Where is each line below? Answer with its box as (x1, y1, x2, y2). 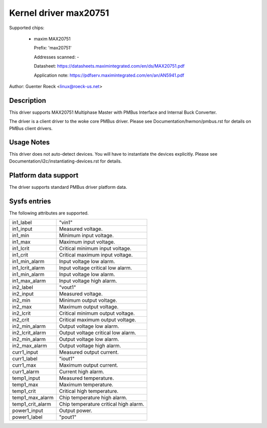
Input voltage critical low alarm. (59, 264, 132, 271)
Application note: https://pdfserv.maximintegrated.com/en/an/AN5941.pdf (34, 72, 184, 78)
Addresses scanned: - (34, 54, 79, 60)
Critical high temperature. (59, 388, 119, 395)
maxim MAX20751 (34, 36, 71, 42)
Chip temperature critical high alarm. (59, 401, 144, 408)
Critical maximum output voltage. (59, 316, 136, 323)
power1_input (12, 407, 44, 414)
